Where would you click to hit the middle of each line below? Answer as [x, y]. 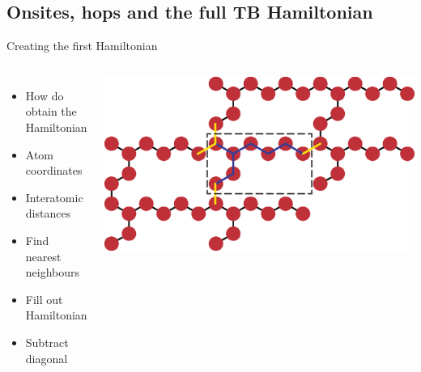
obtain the [51, 111]
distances [48, 213]
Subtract [47, 342]
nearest [43, 256]
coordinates [54, 170]
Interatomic [54, 197]
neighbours [53, 272]
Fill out [44, 299]
